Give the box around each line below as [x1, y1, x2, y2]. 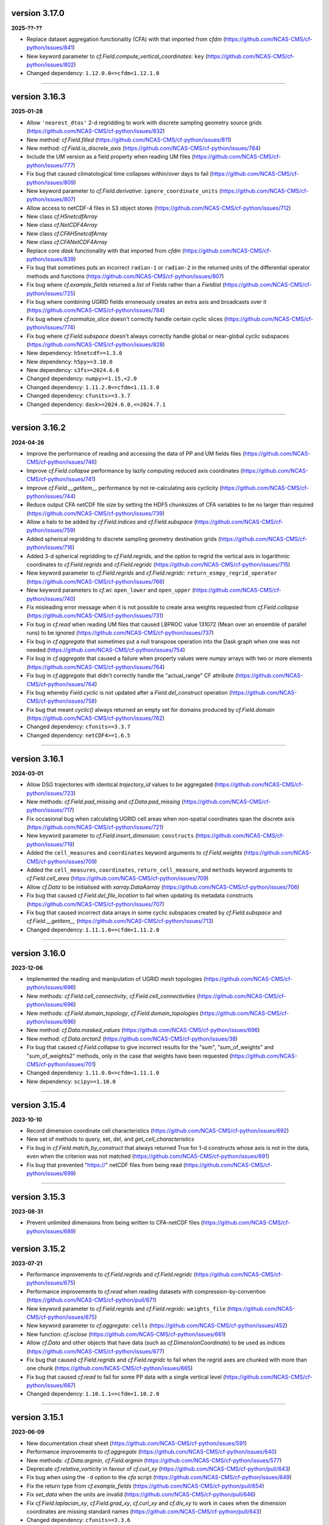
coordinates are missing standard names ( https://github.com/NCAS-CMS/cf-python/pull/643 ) [26, 1507, 262, 1515]
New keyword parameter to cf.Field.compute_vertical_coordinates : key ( [26, 52, 208, 60]
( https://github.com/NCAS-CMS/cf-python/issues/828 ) [26, 340, 165, 348]
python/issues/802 [26, 61, 74, 68]
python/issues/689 [26, 1227, 74, 1235]
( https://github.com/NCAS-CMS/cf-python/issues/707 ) [26, 900, 164, 908]
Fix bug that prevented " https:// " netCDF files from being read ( [26, 1161, 186, 1168]
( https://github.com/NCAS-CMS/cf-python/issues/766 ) [26, 578, 164, 585]
